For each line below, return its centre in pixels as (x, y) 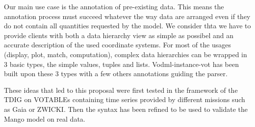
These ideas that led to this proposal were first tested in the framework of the (121, 90)
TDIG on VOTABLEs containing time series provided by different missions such (125, 99)
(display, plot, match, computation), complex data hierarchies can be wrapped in (126, 54)
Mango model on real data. (45, 118)
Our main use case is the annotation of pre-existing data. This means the (114, 6)
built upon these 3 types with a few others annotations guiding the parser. (116, 74)
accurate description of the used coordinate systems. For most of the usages (117, 45)
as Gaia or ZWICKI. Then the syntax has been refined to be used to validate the (126, 109)
